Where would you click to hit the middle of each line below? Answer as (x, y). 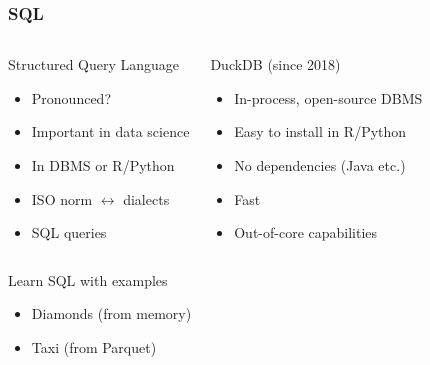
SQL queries (69, 232)
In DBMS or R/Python (103, 165)
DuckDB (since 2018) (275, 64)
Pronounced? (71, 97)
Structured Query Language (94, 64)
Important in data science (110, 131)
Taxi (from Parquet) (94, 346)
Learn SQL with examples (88, 279)
